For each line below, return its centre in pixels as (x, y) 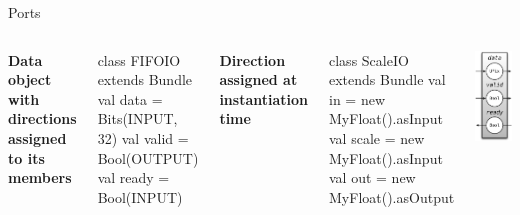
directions (42, 118)
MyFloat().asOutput (392, 196)
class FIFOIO (139, 59)
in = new (357, 98)
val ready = (133, 177)
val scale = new (377, 137)
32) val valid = (143, 137)
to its (26, 157)
